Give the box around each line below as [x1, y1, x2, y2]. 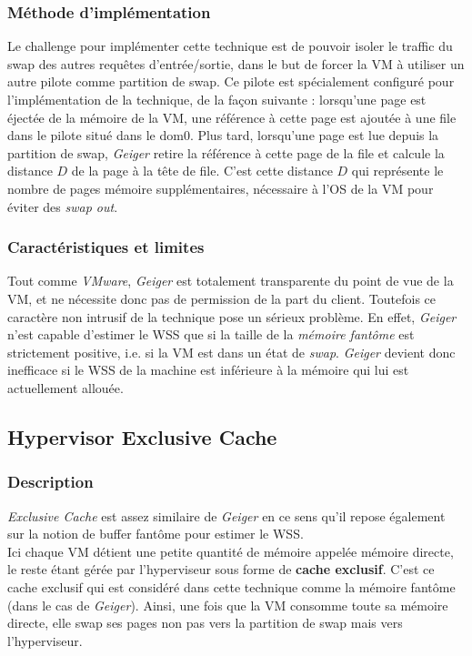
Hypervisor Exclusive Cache [7, 422, 277, 450]
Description [7, 470, 94, 493]
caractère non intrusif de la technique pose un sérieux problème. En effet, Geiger [7, 307, 457, 326]
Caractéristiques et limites [7, 236, 205, 258]
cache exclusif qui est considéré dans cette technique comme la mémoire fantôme [7, 577, 456, 596]
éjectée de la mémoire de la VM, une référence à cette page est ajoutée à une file [7, 107, 457, 126]
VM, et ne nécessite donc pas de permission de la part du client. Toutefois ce [7, 288, 437, 308]
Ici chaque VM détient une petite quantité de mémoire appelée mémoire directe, [7, 541, 454, 560]
